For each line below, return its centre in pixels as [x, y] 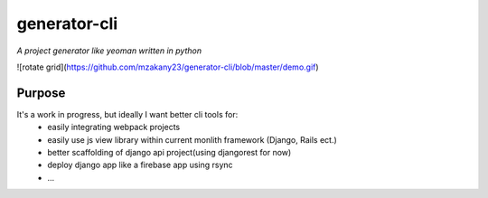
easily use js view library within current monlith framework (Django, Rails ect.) [192, 139]
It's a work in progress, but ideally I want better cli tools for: [127, 114]
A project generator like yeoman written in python [109, 51]
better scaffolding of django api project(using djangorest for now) [169, 153]
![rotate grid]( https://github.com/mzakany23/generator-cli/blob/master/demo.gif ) [168, 67]
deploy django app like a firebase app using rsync [141, 165]
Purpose [41, 93]
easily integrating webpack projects [114, 127]
